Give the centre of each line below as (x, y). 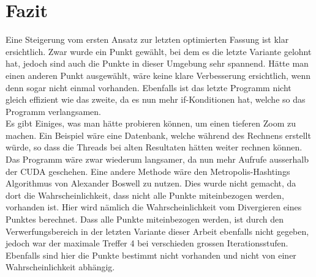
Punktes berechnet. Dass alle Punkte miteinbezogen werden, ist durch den (145, 219)
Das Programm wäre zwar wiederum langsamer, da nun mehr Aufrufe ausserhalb (157, 159)
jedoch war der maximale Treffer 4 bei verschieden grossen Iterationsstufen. (147, 243)
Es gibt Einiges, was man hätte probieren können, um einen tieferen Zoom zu (151, 123)
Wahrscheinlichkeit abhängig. (60, 267)
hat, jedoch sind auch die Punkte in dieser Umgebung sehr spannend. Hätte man (157, 63)
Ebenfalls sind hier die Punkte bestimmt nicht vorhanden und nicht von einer (151, 255)
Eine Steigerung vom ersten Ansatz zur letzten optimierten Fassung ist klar (147, 39)
